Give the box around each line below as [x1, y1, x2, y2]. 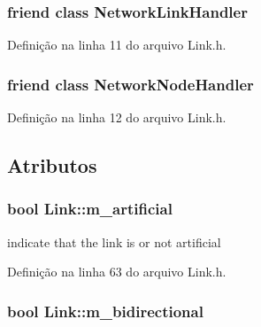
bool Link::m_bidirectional [7, 300, 203, 322]
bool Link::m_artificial [7, 198, 173, 220]
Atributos [7, 152, 97, 179]
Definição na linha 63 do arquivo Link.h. [7, 262, 226, 281]
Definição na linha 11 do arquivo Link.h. [7, 35, 226, 54]
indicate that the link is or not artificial [7, 232, 221, 251]
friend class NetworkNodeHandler [7, 73, 254, 95]
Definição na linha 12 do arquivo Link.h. [7, 108, 226, 127]
